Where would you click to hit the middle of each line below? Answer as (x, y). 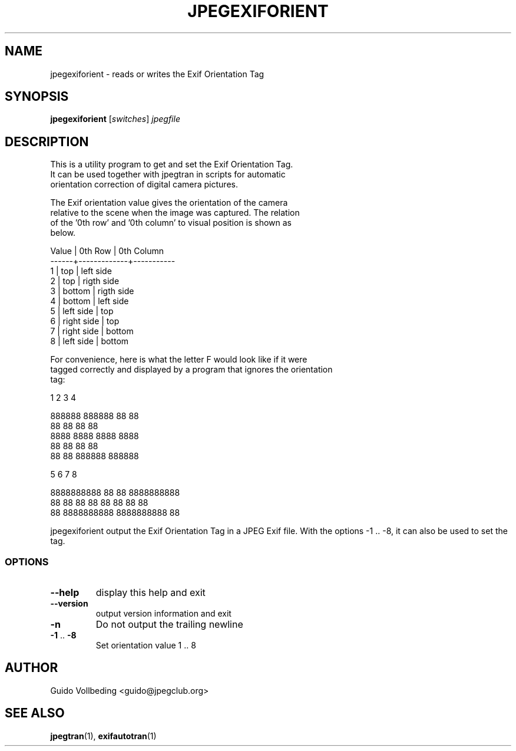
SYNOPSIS (37, 97)
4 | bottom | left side (90, 301)
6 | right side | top (85, 321)
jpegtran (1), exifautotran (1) (103, 736)
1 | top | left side (81, 271)
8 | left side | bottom (90, 341)
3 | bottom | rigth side (92, 291)
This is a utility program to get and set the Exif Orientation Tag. (172, 164)
